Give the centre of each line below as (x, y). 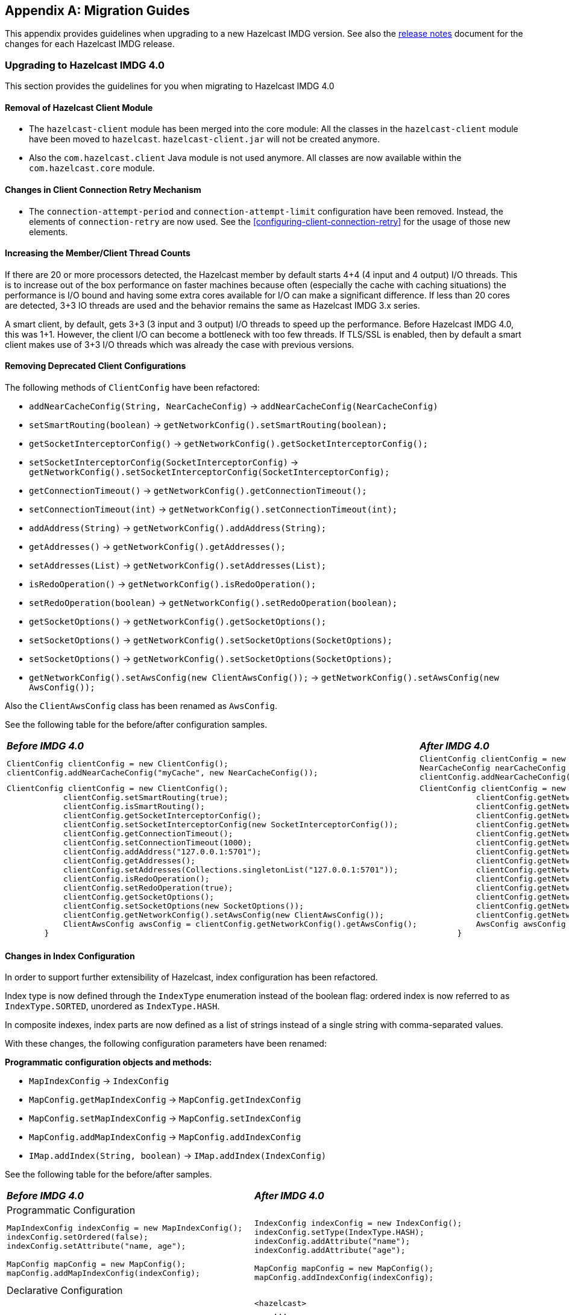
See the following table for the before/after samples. (108, 1175)
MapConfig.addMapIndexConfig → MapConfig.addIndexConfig (165, 1137)
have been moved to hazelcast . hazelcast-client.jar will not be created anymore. (204, 139)
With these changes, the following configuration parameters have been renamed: (166, 1044)
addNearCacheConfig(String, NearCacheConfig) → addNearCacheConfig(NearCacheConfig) (234, 406)
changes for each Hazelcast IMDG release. (90, 44)
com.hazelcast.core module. (92, 168)
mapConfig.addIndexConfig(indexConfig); (344, 1278)
